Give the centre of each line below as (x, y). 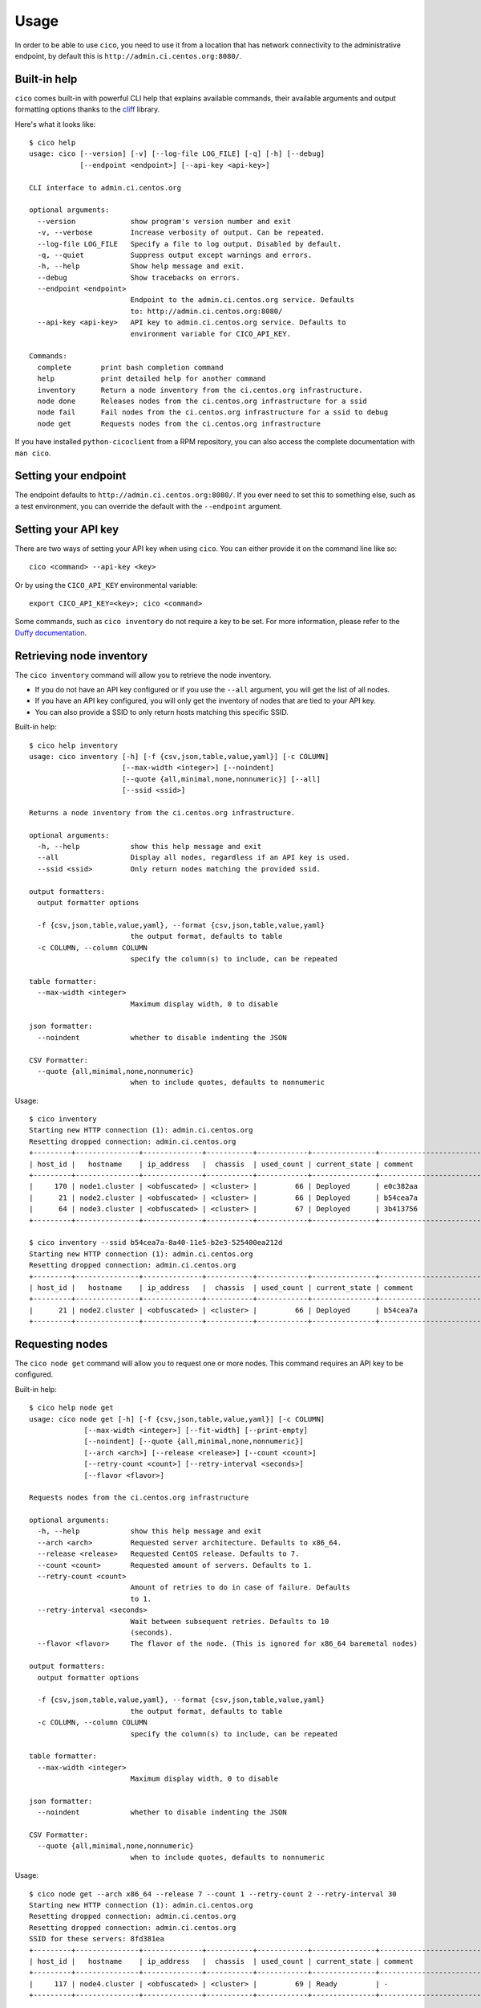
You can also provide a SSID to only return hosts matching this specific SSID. (162, 712)
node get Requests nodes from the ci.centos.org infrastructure (179, 423)
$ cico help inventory (74, 745)
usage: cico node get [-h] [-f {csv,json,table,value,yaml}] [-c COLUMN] (177, 1419)
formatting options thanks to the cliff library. (87, 109)
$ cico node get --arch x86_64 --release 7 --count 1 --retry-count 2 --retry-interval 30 (213, 1894)
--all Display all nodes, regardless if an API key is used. (194, 858)
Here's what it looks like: (55, 124)
